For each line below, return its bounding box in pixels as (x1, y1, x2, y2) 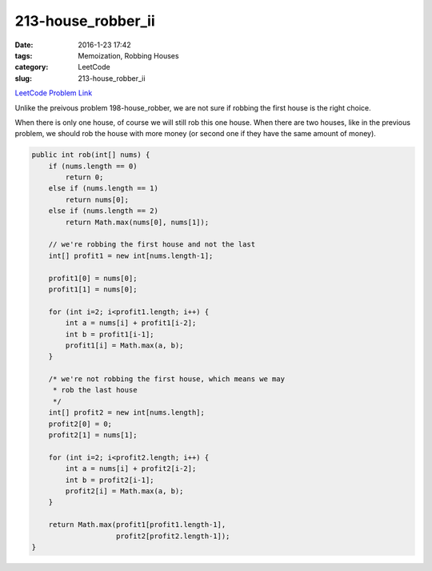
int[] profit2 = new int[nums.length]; (48, 408, 206, 417)
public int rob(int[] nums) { (31, 151, 150, 159)
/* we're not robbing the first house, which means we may (48, 375, 286, 384)
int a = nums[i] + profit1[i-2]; (65, 319, 197, 328)
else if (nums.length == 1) (48, 184, 159, 193)
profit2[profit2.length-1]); (116, 531, 230, 541)
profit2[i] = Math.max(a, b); (65, 486, 184, 496)
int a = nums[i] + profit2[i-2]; (65, 464, 197, 473)
